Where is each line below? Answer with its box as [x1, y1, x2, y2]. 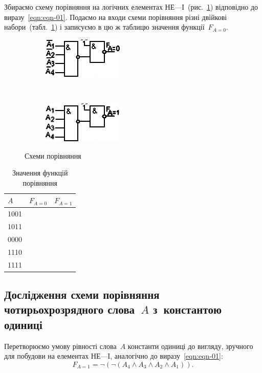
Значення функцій [12, 167, 68, 178]
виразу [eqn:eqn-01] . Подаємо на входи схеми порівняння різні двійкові [4, 11, 227, 22]
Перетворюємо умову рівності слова [4, 340, 117, 351]
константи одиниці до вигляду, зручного [127, 340, 253, 351]
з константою [152, 301, 222, 317]
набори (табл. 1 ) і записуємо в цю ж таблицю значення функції [4, 21, 205, 32]
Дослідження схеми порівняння [4, 287, 160, 302]
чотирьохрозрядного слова [4, 301, 135, 317]
